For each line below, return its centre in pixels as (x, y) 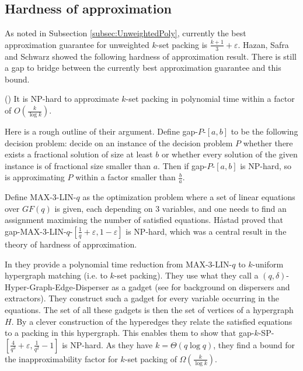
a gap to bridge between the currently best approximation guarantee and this (143, 68)
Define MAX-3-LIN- (41, 197)
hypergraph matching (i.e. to (56, 275)
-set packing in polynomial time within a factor (210, 99)
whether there (268, 142)
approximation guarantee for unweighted (77, 44)
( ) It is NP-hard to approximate (62, 99)
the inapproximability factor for (61, 358)
